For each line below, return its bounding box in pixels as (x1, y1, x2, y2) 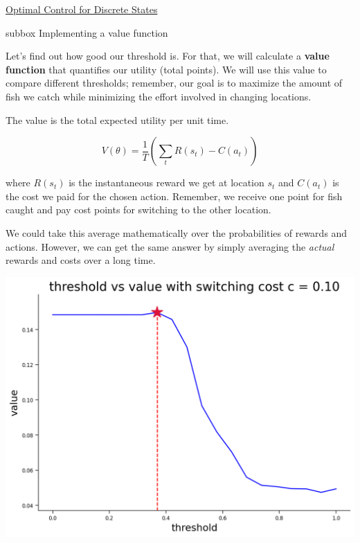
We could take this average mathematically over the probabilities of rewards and (6, 225, 348, 240)
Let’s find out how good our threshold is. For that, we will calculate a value (6, 48, 330, 63)
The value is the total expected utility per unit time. (6, 112, 229, 127)
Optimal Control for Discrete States (6, 2, 158, 16)
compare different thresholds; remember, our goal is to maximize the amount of (6, 75, 343, 90)
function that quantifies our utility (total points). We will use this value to (6, 62, 327, 76)
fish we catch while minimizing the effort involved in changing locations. (6, 89, 312, 103)
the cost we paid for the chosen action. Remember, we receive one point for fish (6, 188, 343, 203)
